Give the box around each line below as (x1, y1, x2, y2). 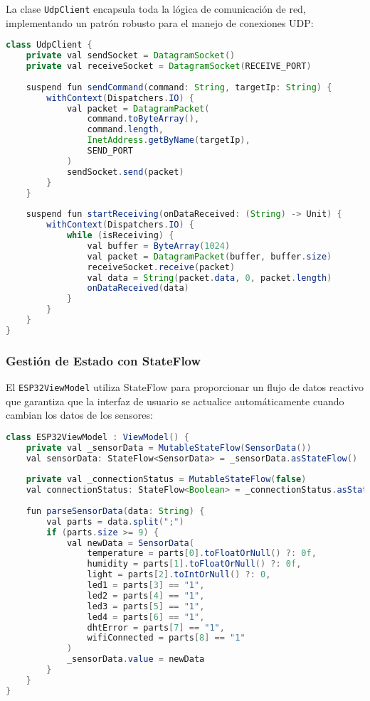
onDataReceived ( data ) (87, 283, 189, 294)
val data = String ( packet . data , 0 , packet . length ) (87, 272, 332, 283)
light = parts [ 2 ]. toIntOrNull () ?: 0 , (87, 569, 271, 580)
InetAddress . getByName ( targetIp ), (87, 135, 250, 146)
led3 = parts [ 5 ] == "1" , (87, 601, 205, 611)
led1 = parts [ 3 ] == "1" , (87, 580, 205, 591)
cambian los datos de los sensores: (6, 407, 153, 422)
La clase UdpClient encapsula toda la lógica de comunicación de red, (6, 1, 306, 16)
